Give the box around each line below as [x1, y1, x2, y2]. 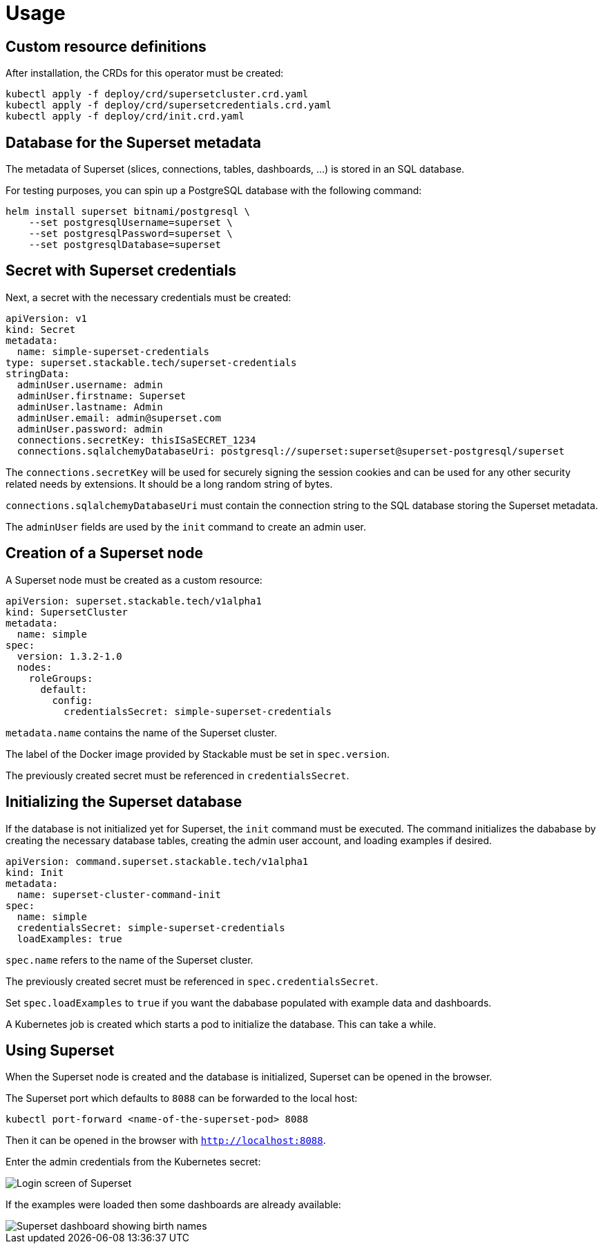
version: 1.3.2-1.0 [17, 650, 122, 662]
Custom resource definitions [6, 37, 207, 55]
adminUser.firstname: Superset [17, 390, 186, 401]
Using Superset [6, 1041, 115, 1059]
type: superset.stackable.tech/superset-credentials [6, 356, 297, 368]
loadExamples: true [17, 933, 122, 944]
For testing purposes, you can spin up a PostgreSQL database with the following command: [6, 184, 422, 197]
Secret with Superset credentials [6, 262, 236, 280]
